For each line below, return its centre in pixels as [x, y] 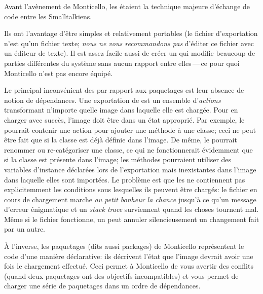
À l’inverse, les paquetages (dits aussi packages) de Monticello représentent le [124, 246]
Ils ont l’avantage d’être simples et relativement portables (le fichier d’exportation [131, 33]
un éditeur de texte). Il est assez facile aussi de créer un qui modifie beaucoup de [130, 53]
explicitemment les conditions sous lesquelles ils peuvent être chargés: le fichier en [131, 189]
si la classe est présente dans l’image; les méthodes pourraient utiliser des [118, 159]
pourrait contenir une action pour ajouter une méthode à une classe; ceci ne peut [130, 130]
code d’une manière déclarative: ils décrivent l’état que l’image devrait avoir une [129, 256]
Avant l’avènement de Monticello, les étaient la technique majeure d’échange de [127, 6]
